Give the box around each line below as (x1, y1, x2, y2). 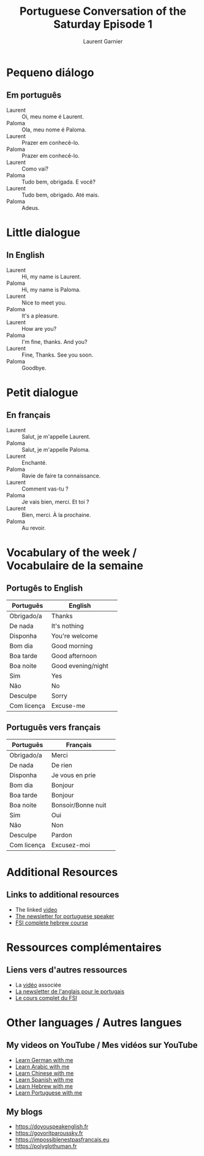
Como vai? (21, 165, 49, 173)
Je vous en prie (51, 770, 96, 779)
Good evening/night (51, 661, 108, 670)
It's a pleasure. (21, 312, 59, 319)
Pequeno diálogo (6, 66, 94, 79)
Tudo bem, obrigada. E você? (21, 178, 96, 185)
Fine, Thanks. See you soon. (21, 351, 94, 359)
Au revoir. (21, 524, 46, 532)
